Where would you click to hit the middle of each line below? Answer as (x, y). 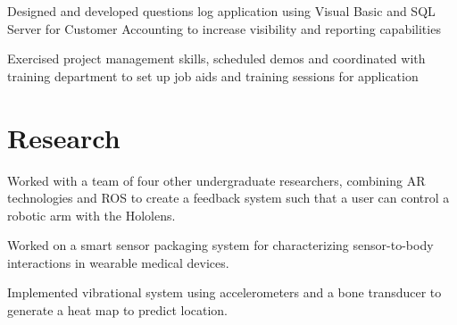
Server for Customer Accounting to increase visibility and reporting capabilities (224, 28)
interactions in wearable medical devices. (118, 262)
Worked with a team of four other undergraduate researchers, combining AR (216, 180)
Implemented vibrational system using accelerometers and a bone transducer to (224, 292)
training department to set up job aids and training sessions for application (213, 75)
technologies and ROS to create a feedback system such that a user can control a (228, 198)
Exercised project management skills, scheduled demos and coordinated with (216, 58)
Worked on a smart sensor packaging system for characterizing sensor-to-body (220, 245)
